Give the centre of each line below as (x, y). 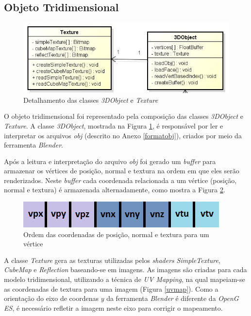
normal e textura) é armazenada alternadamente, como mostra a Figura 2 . (115, 190)
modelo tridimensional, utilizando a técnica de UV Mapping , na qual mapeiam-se (125, 279)
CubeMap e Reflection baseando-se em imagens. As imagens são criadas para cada (125, 270)
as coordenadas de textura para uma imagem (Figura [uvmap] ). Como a (111, 288)
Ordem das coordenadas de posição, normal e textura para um (116, 234)
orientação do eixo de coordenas (51, 298)
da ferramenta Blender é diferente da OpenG (173, 298)
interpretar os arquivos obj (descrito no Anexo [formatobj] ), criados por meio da (123, 135)
